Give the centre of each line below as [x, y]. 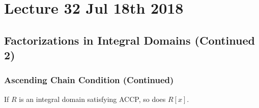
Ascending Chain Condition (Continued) [89, 80]
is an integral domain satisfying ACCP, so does [92, 99]
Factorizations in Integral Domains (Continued [129, 40]
